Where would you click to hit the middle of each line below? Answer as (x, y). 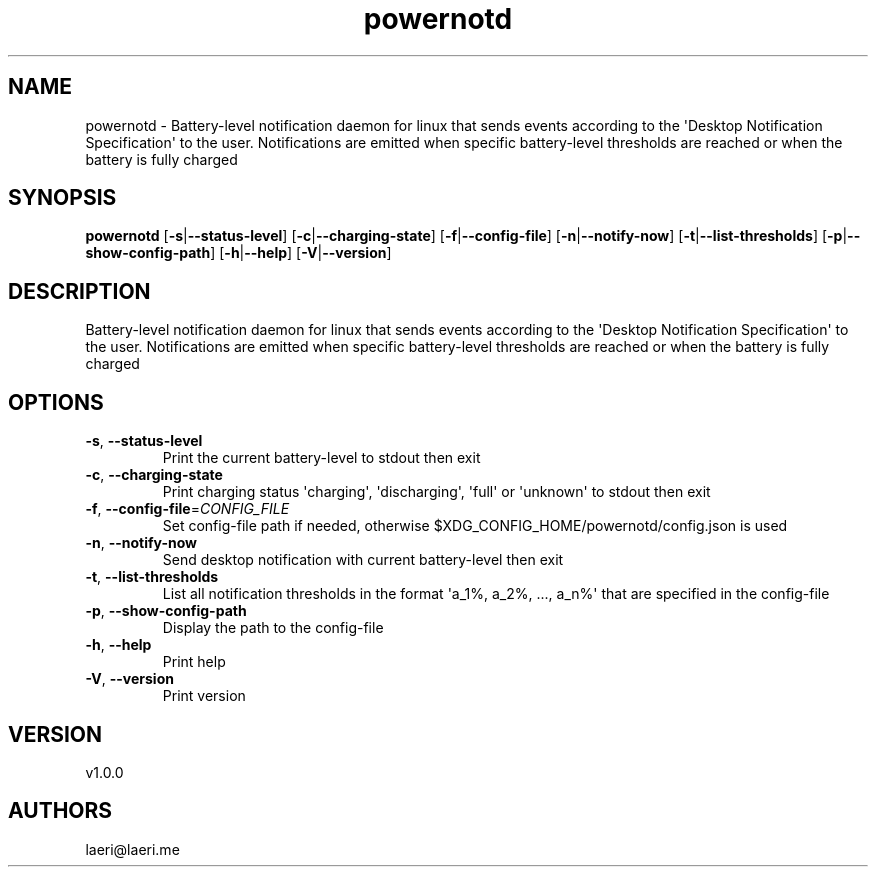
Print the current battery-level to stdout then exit (321, 458)
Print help (194, 662)
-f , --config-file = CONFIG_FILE (187, 509)
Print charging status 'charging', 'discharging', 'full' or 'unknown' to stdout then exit (436, 492)
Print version (204, 696)
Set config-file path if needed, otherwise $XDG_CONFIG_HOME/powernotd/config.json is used (475, 526)
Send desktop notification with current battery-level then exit (363, 560)
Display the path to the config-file (273, 628)
